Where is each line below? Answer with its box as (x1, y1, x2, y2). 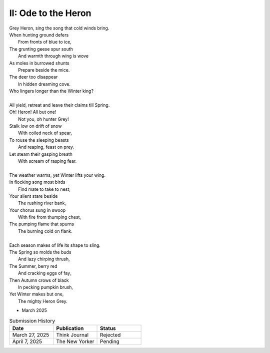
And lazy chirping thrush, (18, 256, 70, 262)
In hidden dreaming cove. (18, 81, 71, 87)
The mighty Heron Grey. (18, 298, 67, 304)
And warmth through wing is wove (18, 53, 89, 59)
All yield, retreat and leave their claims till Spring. (9, 102, 110, 108)
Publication (55, 324, 84, 331)
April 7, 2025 (12, 338, 42, 345)
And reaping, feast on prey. (18, 144, 74, 150)
